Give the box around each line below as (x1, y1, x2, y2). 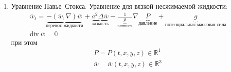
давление (138, 21, 157, 26)
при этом (11, 37, 37, 47)
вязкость (91, 21, 109, 27)
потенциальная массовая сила (165, 22, 226, 28)
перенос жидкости (45, 23, 84, 29)
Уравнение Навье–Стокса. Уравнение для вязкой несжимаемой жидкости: (11, 1, 228, 11)
